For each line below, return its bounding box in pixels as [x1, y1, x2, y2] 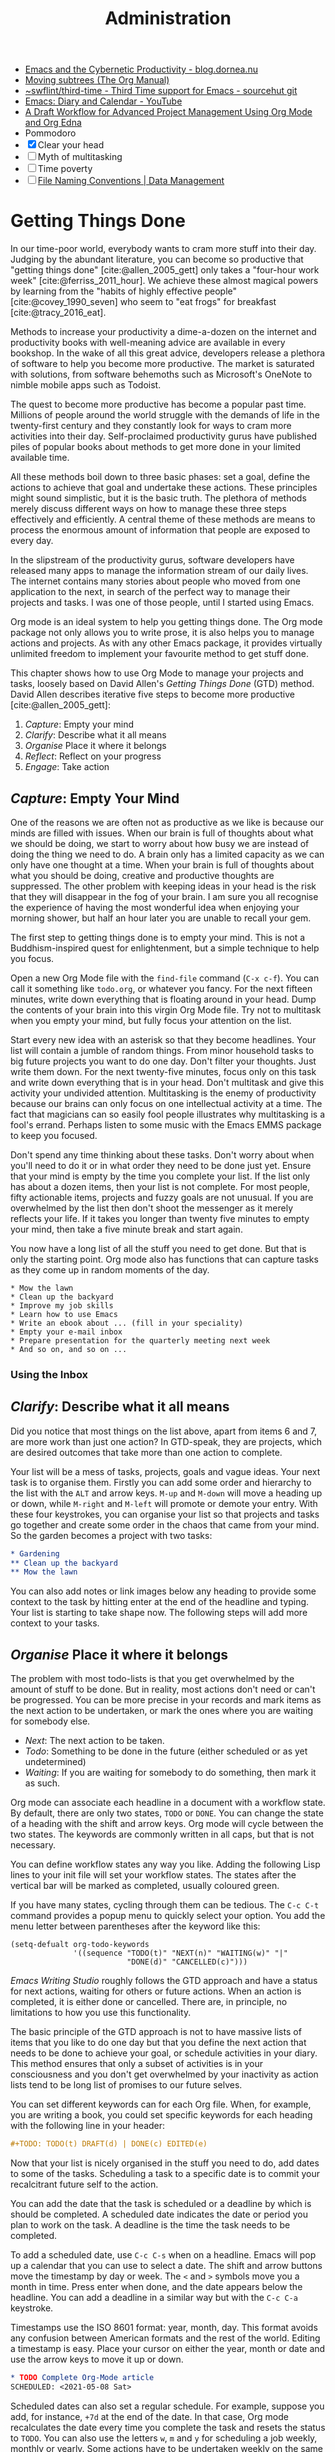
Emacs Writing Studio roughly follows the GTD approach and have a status [10, 1975, 318, 1987]
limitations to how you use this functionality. [10, 2007, 192, 2019]
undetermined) [24, 1756, 87, 1768]
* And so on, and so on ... [10, 1344, 128, 1354]
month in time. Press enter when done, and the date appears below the [10, 2280, 303, 2292]
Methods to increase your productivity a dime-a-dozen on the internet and [10, 326, 317, 338]
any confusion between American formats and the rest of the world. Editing [10, 2332, 321, 2344]
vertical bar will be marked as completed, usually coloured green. [10, 1880, 280, 1892]
